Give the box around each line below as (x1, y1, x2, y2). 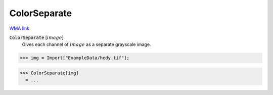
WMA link (9, 25, 30, 31)
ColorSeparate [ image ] (9, 34, 64, 40)
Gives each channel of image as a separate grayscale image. (22, 41, 151, 47)
